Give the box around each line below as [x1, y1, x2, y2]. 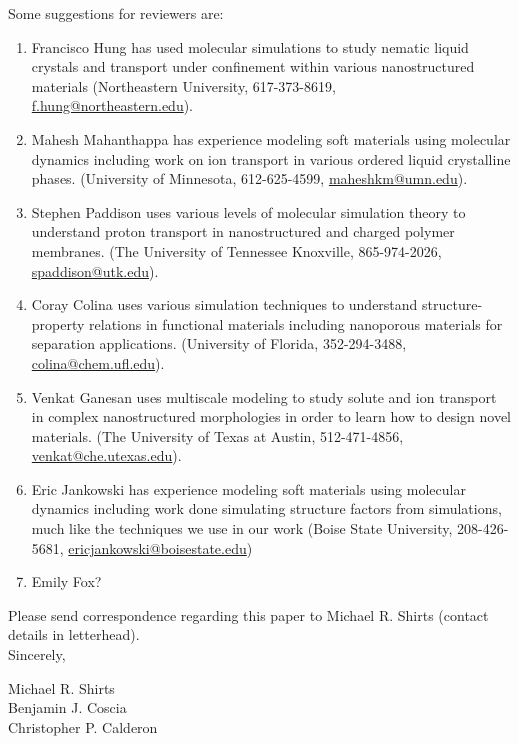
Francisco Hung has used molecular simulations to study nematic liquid [31, 36, 469, 57]
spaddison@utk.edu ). [31, 260, 159, 281]
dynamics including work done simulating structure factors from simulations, [31, 498, 502, 519]
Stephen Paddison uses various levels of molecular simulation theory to [31, 201, 466, 222]
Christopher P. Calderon [8, 716, 158, 737]
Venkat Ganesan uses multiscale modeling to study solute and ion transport [31, 386, 497, 407]
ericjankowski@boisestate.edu [68, 537, 247, 558]
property [31, 313, 85, 334]
